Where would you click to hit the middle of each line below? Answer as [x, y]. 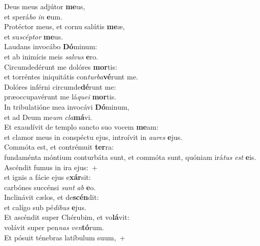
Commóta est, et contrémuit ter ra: [59, 147]
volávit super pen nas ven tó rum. [54, 227]
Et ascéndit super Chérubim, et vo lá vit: [67, 217]
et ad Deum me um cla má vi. [48, 117]
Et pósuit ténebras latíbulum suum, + [65, 237]
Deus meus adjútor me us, [45, 6]
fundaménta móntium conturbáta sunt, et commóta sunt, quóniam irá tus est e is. [130, 157]
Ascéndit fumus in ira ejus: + [51, 167]
